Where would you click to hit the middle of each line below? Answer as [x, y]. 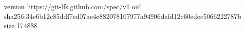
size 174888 [21, 25]
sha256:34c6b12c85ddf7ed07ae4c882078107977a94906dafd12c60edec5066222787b [122, 16]
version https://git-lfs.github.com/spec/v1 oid [73, 6]
